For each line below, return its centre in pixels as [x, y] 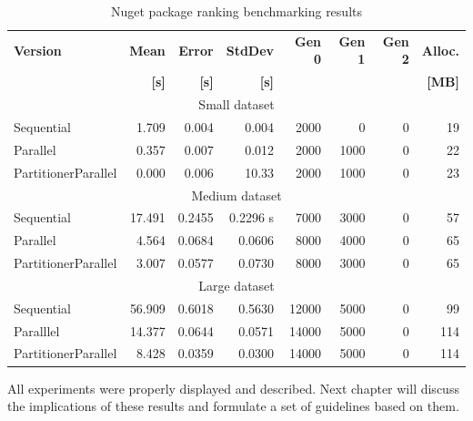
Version [38, 50]
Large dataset [236, 285]
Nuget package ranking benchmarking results [236, 11]
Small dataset [236, 104]
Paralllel [37, 330]
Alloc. [440, 50]
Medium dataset [236, 195]
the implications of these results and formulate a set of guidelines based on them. [233, 406]
